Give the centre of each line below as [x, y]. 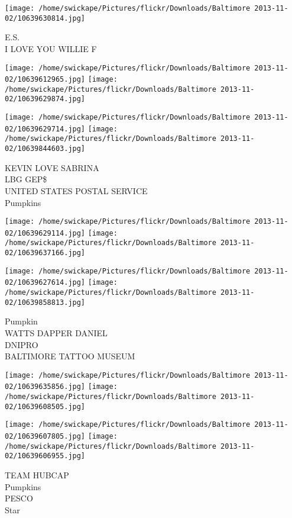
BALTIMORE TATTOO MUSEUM [70, 356]
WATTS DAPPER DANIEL [56, 332]
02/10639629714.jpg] [45, 129]
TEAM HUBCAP [37, 475]
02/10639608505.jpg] [45, 406]
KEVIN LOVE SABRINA [52, 167]
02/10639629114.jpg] [45, 233]
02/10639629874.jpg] [45, 99]
